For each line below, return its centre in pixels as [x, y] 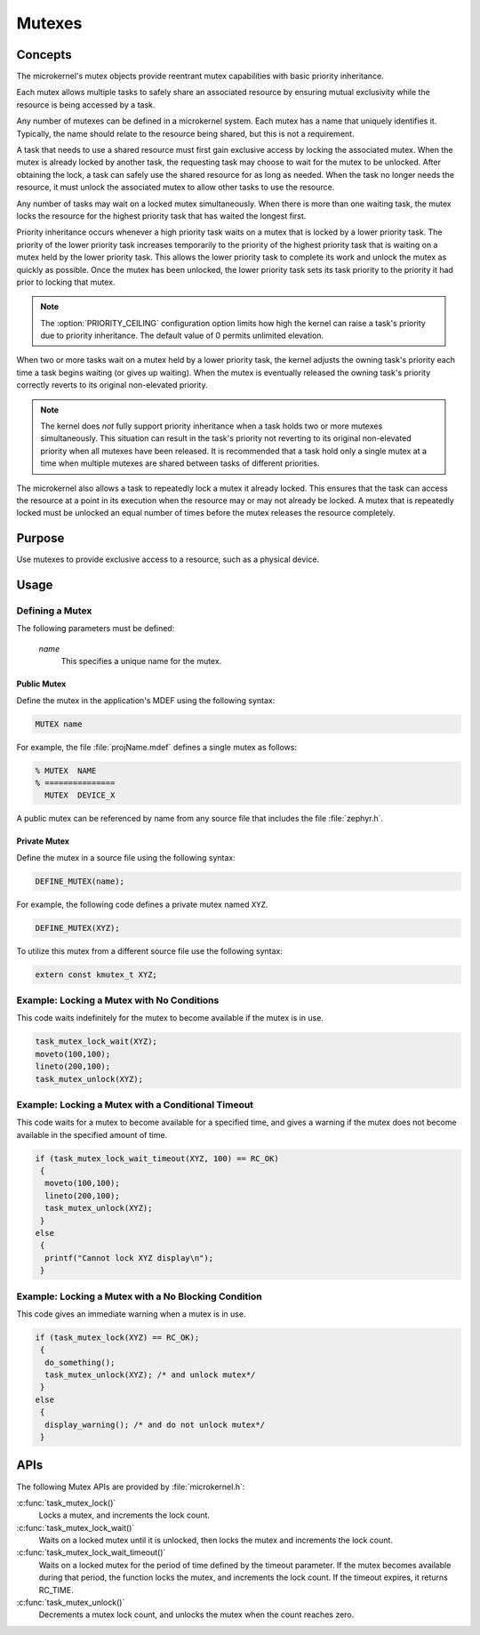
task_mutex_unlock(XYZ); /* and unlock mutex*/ [150, 1375]
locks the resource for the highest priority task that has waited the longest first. [161, 216]
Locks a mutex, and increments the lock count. [124, 1515]
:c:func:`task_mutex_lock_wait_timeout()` [91, 1552]
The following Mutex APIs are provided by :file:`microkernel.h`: [131, 1487]
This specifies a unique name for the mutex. [141, 661]
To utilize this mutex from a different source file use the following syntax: [150, 950]
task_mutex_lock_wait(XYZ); [96, 1042]
